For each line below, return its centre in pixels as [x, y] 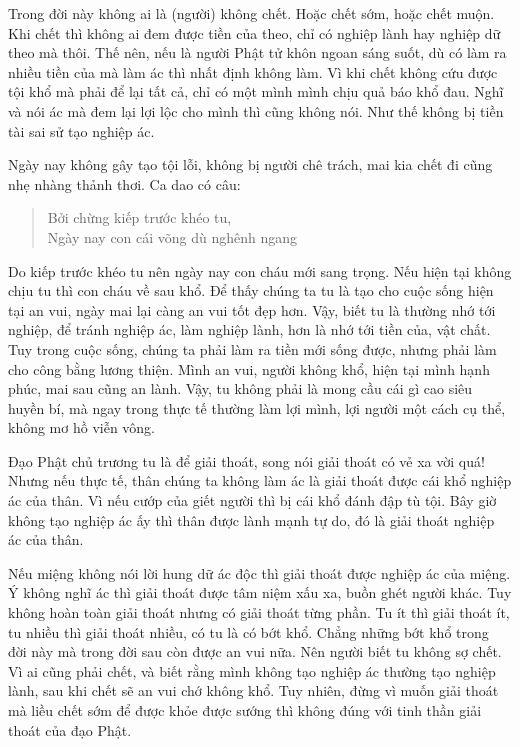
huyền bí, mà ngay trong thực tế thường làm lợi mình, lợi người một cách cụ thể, [257, 407]
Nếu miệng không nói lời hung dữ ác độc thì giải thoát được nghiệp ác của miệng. [259, 572]
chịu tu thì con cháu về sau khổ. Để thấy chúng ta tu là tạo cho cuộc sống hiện [251, 290]
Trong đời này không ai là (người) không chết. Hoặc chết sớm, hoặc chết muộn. [251, 13]
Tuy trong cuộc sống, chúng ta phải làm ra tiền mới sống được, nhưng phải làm [252, 348]
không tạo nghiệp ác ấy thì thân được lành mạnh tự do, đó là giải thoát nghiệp [251, 519]
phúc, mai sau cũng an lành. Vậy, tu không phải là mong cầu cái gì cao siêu [240, 388]
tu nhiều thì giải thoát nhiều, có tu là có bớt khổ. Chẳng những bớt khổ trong [248, 631]
